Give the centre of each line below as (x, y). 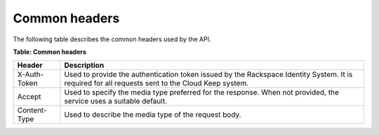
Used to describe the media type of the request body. (153, 115)
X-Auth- (31, 75)
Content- (32, 111)
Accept (29, 97)
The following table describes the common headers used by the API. (112, 39)
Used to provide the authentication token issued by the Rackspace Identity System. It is (208, 75)
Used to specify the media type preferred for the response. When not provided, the (202, 92)
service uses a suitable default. (116, 101)
